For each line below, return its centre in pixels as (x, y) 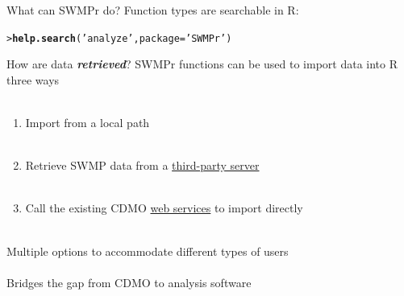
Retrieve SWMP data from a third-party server (142, 165)
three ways (33, 79)
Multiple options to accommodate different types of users (148, 251)
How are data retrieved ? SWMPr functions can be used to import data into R (202, 64)
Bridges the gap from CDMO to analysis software (129, 282)
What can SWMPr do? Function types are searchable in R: (153, 10)
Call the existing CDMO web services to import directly (164, 208)
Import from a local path (87, 123)
